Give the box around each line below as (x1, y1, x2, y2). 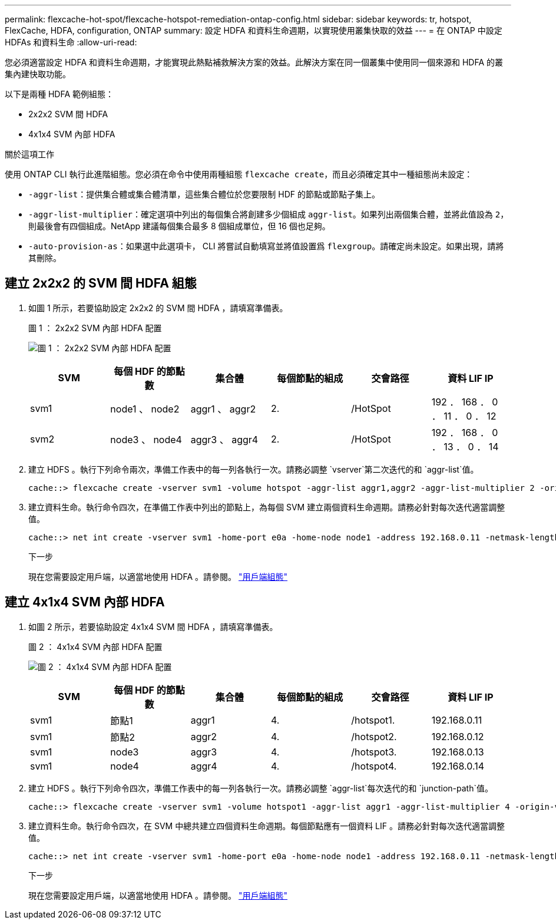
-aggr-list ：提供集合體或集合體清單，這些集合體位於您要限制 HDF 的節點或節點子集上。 (28, 189, 380, 199)
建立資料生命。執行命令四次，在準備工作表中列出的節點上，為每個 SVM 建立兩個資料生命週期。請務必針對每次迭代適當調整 (28, 501, 505, 512)
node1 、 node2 (110, 402, 180, 415)
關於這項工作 (5, 149, 54, 159)
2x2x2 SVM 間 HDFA (28, 109, 108, 119)
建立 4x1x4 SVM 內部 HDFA (5, 595, 165, 610)
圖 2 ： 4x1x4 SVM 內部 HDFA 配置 (28, 641, 163, 652)
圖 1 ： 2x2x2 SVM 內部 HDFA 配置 (28, 322, 162, 333)
